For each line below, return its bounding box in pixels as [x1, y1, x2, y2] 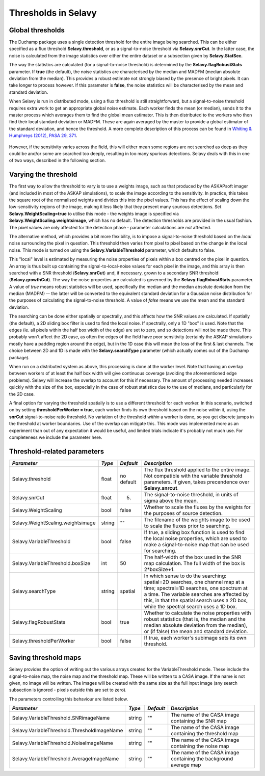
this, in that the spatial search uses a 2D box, [144, 597, 248, 604]
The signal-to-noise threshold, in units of [144, 491, 238, 498]
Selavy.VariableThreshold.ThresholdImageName [12, 727, 123, 734]
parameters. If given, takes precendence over [144, 479, 250, 485]
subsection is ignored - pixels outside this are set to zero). [9, 687, 127, 693]
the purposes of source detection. [144, 509, 223, 516]
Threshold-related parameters [9, 447, 104, 455]
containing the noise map [170, 743, 229, 749]
